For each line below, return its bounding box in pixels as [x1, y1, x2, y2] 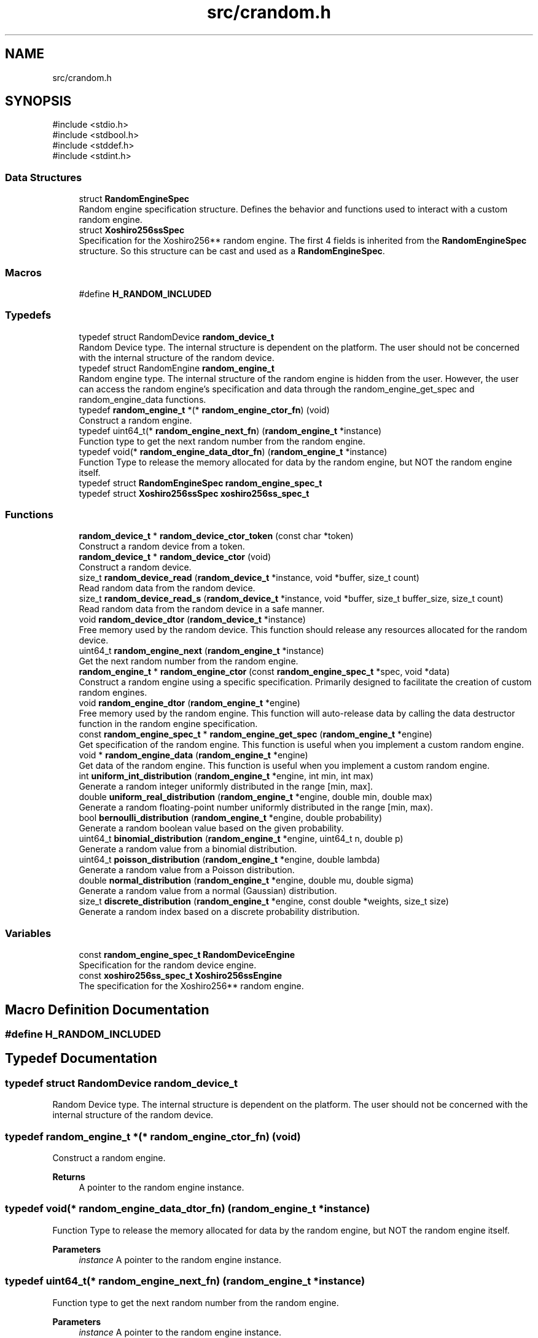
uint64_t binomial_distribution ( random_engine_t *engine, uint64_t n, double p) [79, 833, 404, 844]
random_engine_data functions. [79, 394, 206, 405]
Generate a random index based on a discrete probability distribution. [79, 906, 360, 917]
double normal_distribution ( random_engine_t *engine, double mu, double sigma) [79, 875, 414, 886]
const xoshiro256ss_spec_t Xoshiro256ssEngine [79, 970, 283, 981]
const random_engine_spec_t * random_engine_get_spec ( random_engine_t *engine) [79, 729, 432, 740]
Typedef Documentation [5, 1051, 157, 1067]
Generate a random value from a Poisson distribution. [79, 865, 295, 876]
